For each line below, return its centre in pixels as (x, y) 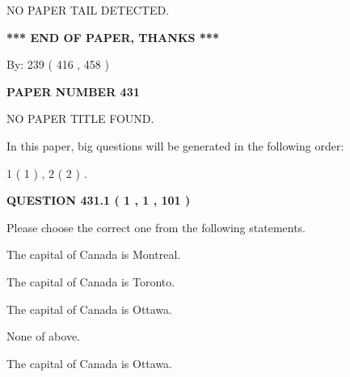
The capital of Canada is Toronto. (91, 281)
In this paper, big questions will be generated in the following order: (175, 145)
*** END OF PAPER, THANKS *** (113, 37)
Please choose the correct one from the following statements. (156, 227)
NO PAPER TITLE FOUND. (80, 119)
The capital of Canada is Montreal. (94, 254)
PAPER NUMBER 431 (73, 91)
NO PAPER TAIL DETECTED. (88, 10)
